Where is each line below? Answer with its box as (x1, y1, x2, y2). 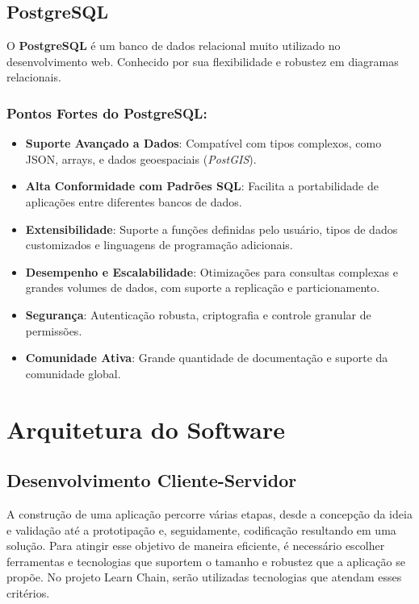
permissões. (25, 322, 82, 339)
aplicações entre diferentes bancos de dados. (25, 193, 242, 210)
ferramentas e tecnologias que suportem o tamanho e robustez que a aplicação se (6, 552, 405, 569)
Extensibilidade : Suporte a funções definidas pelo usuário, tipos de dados (25, 220, 398, 237)
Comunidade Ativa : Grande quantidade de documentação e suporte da (25, 349, 388, 366)
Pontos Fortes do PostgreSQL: (6, 102, 207, 123)
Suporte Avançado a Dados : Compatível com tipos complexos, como (25, 135, 382, 152)
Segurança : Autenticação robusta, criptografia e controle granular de (25, 306, 371, 323)
